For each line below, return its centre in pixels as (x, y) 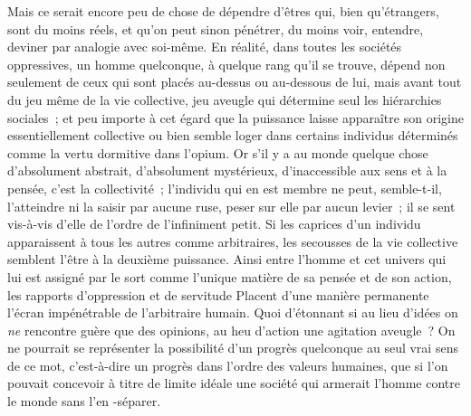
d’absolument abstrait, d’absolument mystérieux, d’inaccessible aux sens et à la (227, 170)
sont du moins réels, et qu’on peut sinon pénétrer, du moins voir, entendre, (216, 28)
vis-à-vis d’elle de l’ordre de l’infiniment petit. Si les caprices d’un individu (214, 224)
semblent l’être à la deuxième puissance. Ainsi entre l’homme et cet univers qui (227, 259)
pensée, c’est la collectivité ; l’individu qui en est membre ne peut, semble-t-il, (225, 188)
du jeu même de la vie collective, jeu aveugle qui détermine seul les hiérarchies (225, 99)
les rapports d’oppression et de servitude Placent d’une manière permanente (218, 294)
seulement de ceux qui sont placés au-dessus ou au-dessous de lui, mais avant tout (235, 82)
